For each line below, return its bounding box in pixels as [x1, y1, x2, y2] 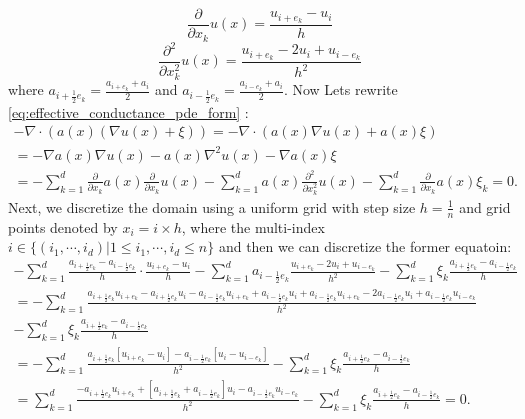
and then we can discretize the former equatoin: [218, 236, 512, 257]
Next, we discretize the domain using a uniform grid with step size [8, 196, 416, 217]
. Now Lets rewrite [283, 79, 398, 100]
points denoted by [8, 216, 118, 237]
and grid [459, 196, 511, 217]
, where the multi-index [181, 216, 325, 237]
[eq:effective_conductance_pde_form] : [8, 101, 249, 122]
